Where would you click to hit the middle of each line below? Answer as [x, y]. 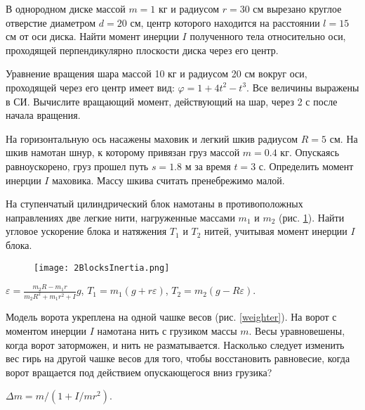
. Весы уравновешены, [297, 331]
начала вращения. [43, 115]
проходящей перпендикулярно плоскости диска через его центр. [142, 50]
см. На [344, 138]
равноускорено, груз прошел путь [77, 166]
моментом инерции [46, 331]
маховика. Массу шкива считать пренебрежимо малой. [168, 180]
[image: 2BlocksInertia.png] [102, 268]
